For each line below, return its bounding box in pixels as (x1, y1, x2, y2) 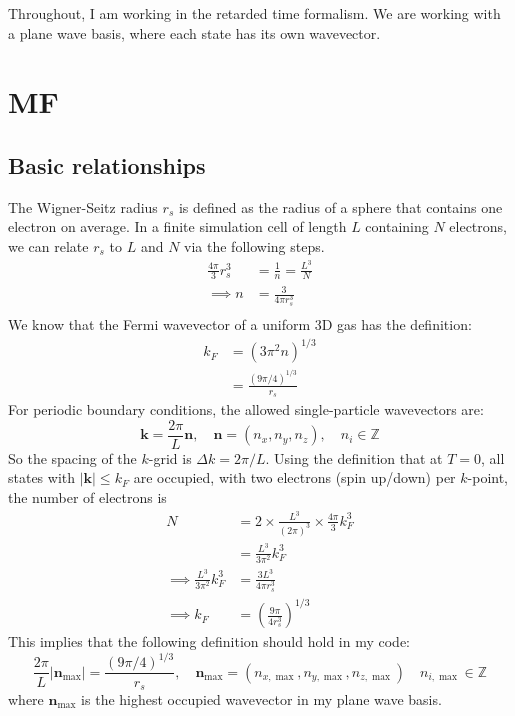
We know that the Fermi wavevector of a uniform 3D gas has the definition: (8, 313, 472, 334)
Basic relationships (8, 149, 206, 180)
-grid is (148, 447, 192, 468)
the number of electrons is (8, 487, 167, 508)
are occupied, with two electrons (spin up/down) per (133, 467, 456, 488)
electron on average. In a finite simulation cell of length (8, 216, 347, 237)
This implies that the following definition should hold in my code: (8, 631, 410, 652)
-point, (467, 467, 509, 488)
